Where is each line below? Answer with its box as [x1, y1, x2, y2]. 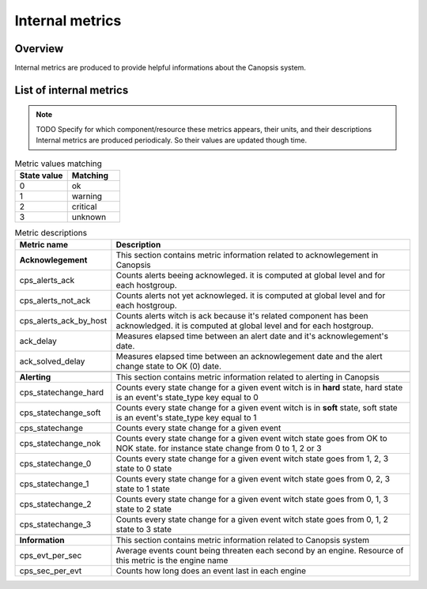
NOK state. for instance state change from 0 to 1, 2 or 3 [115, 443, 322, 454]
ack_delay [19, 336, 57, 347]
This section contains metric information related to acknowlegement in [115, 250, 379, 261]
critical [71, 202, 97, 213]
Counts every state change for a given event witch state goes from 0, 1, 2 [115, 514, 389, 525]
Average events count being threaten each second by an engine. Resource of [115, 546, 404, 557]
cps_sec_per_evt [19, 565, 82, 576]
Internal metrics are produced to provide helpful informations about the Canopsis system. [14, 63, 306, 73]
